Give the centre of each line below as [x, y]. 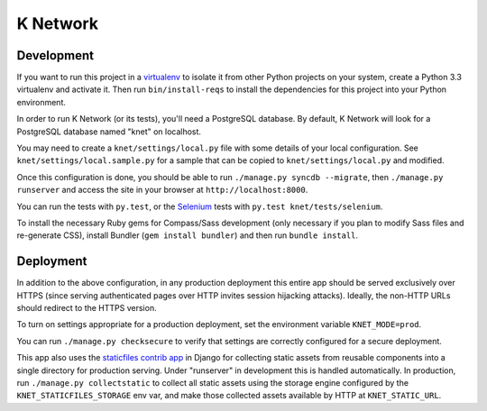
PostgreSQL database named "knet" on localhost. [109, 132]
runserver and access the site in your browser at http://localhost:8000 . [162, 190]
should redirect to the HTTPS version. [87, 308]
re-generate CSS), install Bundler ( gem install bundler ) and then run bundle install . [188, 235]
